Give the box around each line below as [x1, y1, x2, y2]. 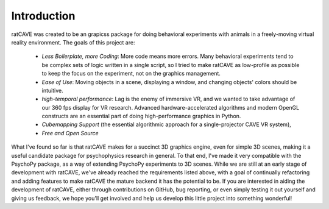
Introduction [11, 9, 76, 23]
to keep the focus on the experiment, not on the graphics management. [41, 70, 221, 77]
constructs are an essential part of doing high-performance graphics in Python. [41, 113, 241, 120]
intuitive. [41, 87, 63, 94]
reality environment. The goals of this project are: [11, 38, 135, 46]
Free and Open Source [41, 129, 99, 136]
